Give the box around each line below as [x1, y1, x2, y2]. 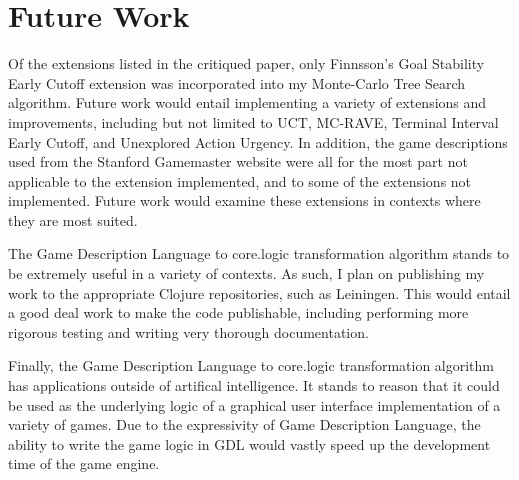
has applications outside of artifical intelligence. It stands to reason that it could [8, 375, 500, 396]
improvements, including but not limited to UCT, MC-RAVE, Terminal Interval [8, 111, 499, 132]
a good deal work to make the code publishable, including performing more [8, 302, 469, 323]
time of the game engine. [8, 453, 160, 474]
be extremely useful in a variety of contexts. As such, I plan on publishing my [8, 263, 485, 284]
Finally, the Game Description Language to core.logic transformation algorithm [8, 355, 495, 376]
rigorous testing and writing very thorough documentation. [8, 321, 369, 342]
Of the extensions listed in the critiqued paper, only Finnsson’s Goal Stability [8, 53, 485, 74]
